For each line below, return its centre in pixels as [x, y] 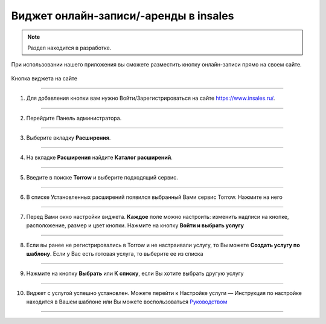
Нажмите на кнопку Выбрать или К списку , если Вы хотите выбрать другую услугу [135, 274]
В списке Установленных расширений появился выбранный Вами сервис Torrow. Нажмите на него [155, 197]
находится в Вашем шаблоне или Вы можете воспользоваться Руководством [127, 302]
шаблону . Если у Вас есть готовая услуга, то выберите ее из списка [115, 253]
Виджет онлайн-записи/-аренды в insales [123, 16]
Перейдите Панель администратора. [74, 118]
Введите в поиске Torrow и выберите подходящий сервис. [102, 177]
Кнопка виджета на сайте [44, 78]
